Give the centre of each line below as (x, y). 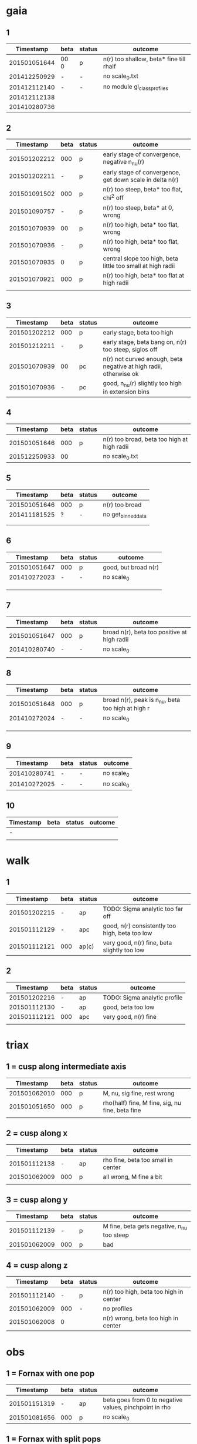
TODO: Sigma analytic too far (143, 909)
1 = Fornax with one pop (50, 1373)
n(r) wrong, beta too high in (141, 1319)
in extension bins (126, 392)
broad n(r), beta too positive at (145, 632)
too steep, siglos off (130, 349)
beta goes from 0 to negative (143, 1400)
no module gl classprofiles (135, 87)
